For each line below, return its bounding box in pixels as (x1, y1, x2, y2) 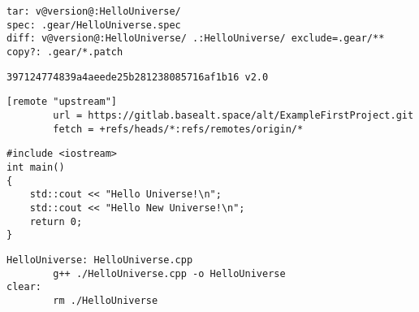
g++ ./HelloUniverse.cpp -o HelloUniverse (53, 267, 286, 279)
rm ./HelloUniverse (53, 294, 158, 306)
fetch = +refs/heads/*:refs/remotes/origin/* (53, 123, 304, 135)
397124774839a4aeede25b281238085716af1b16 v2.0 (6, 71, 269, 83)
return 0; (29, 215, 83, 227)
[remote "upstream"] (6, 96, 118, 108)
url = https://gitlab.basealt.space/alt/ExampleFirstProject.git (53, 109, 414, 121)
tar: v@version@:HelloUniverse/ (6, 6, 181, 17)
